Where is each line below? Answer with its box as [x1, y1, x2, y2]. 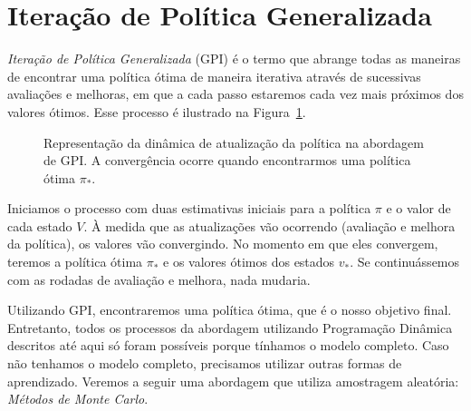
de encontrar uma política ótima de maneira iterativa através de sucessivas [7, 66, 421, 85]
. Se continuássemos [350, 252, 460, 271]
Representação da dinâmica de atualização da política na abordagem [43, 132, 424, 152]
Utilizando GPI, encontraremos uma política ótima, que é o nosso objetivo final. [7, 300, 452, 319]
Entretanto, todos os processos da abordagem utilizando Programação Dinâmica [7, 318, 453, 337]
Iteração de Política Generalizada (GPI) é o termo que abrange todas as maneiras [7, 49, 461, 68]
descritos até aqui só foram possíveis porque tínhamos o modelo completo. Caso [7, 336, 449, 355]
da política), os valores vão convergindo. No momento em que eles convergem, [7, 234, 438, 253]
